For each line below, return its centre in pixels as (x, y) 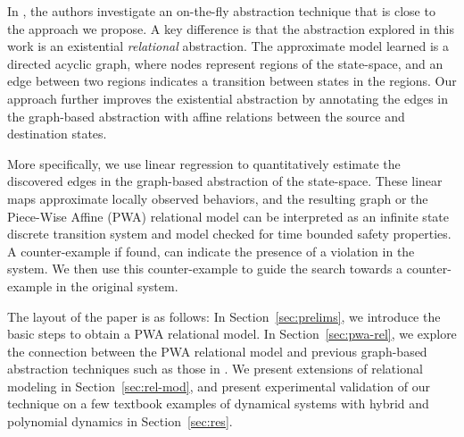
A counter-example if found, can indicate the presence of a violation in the (211, 251)
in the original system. (117, 286)
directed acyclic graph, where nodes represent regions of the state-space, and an (225, 63)
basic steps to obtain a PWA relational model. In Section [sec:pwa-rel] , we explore (232, 334)
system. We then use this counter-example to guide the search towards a (205, 269)
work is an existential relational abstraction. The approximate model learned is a (228, 46)
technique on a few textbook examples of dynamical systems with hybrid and (218, 403)
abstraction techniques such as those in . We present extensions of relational (215, 369)
